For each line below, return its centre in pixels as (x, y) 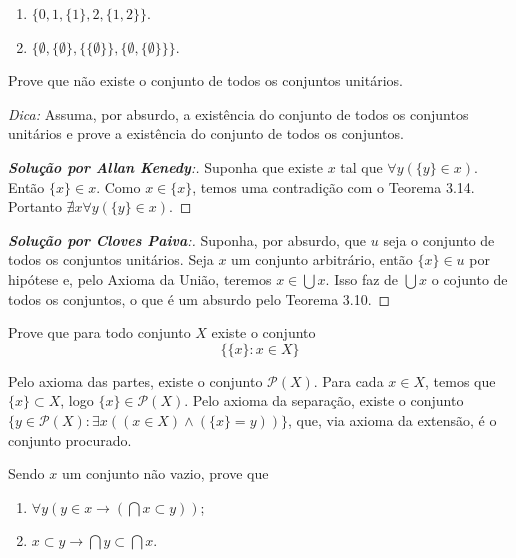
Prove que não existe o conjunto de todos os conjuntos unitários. (205, 80)
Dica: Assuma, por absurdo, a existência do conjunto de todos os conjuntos (238, 113)
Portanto (35, 206)
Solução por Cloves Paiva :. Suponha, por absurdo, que (187, 239)
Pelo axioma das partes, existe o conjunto (135, 380)
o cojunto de (469, 278)
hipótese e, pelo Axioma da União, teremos (140, 278)
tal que (361, 166)
